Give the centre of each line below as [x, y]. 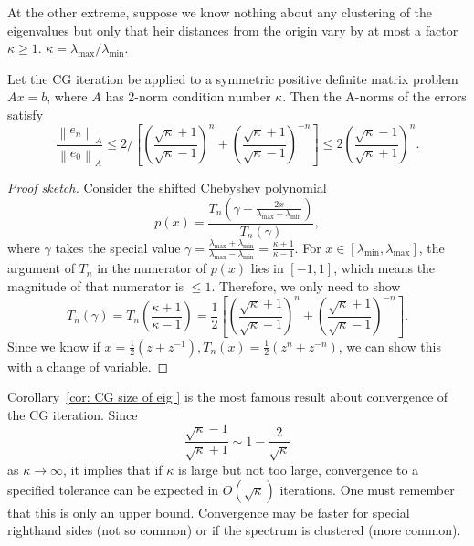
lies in [267, 268]
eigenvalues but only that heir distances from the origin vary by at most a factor [233, 30]
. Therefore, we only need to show [306, 286]
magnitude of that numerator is [96, 286]
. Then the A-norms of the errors [374, 96]
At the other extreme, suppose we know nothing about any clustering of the [220, 12]
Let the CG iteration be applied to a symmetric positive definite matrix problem [233, 78]
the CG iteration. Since [73, 414]
